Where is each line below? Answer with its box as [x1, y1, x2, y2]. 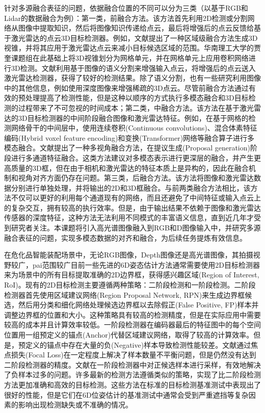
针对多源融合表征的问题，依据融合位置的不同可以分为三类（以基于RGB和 [4, 3, 248, 13]
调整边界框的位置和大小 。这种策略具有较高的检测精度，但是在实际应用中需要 [4, 309, 261, 320]
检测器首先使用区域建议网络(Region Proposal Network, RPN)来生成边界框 [4, 289, 245, 300]
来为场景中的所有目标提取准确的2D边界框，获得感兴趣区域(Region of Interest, [4, 269, 259, 280]
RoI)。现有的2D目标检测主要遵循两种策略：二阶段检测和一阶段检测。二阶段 [4, 279, 256, 290]
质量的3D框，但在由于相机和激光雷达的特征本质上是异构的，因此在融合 [11, 162, 249, 173]
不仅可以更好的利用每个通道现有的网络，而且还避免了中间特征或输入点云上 [11, 192, 261, 203]
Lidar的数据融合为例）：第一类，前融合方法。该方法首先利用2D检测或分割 [4, 12, 248, 23]
